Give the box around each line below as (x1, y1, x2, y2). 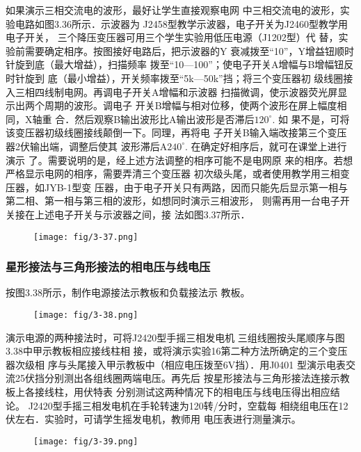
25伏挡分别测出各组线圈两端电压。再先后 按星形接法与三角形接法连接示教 (15, 371, 350, 385)
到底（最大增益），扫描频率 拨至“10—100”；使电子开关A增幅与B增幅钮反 (24, 57, 354, 72)
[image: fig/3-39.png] (33, 436, 138, 446)
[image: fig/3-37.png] (33, 232, 138, 242)
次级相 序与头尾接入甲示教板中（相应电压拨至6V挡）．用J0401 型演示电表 (15, 357, 346, 371)
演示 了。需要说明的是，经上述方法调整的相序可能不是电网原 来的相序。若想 (6, 152, 353, 167)
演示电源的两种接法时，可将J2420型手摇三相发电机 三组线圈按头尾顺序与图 (6, 330, 345, 344)
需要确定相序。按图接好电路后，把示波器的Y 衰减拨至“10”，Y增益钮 (24, 43, 335, 58)
